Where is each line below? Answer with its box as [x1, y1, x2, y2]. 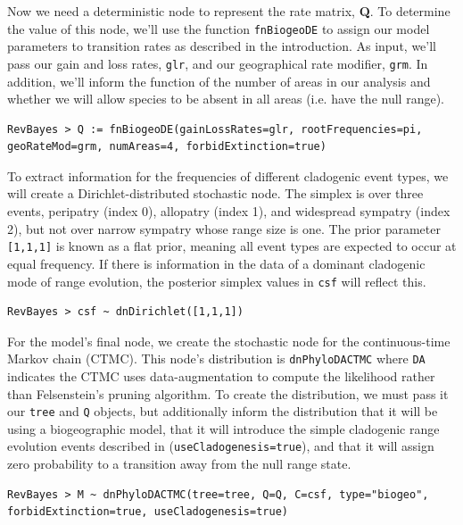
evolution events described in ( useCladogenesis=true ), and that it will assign [7, 437, 434, 455]
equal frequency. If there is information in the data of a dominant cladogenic [7, 254, 426, 272]
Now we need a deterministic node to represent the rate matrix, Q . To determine [7, 2, 451, 20]
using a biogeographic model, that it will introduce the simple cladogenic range [7, 419, 440, 437]
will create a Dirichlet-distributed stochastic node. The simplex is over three [7, 184, 424, 203]
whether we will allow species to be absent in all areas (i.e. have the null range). [7, 89, 444, 108]
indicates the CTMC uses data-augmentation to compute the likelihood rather [7, 367, 435, 385]
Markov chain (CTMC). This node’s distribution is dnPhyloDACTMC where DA [7, 349, 426, 368]
